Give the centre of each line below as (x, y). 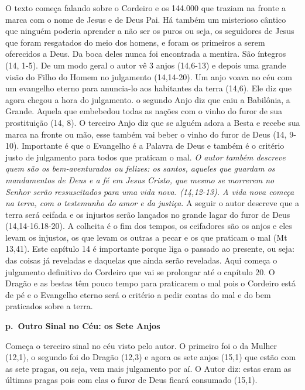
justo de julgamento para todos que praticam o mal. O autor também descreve (145, 157)
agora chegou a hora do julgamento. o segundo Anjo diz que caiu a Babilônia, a (148, 99)
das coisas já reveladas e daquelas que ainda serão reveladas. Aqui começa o (141, 260)
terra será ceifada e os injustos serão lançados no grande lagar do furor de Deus (148, 214)
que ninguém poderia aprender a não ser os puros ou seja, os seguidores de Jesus (150, 31)
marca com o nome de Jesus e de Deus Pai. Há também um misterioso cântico (146, 19)
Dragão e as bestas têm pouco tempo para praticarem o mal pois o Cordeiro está (150, 283)
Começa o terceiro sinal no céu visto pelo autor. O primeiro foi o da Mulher (141, 345)
